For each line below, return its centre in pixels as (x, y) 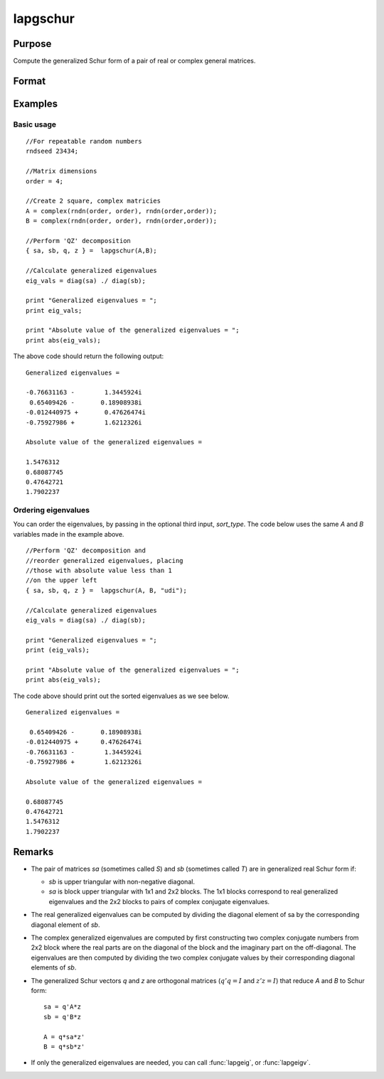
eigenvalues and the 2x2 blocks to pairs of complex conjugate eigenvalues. (159, 901)
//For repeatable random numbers (84, 141)
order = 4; (45, 181)
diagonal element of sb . (65, 925)
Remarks (33, 852)
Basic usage (35, 124)
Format (30, 81)
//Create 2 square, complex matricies (94, 201)
